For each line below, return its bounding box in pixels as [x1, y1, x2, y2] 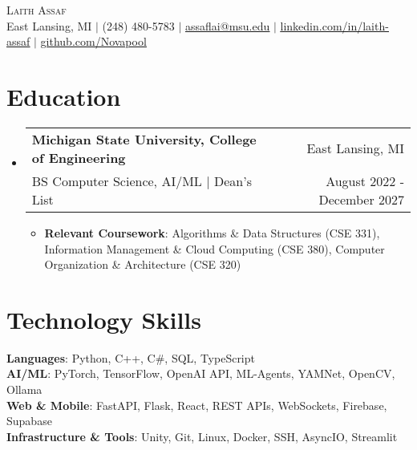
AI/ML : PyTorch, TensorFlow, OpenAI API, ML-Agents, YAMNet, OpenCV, [6, 365, 395, 382]
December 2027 [318, 189, 404, 209]
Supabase [6, 412, 52, 429]
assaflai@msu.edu [185, 17, 270, 34]
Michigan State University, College [31, 129, 257, 148]
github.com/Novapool [40, 33, 147, 50]
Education [6, 79, 121, 112]
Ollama [6, 381, 43, 397]
